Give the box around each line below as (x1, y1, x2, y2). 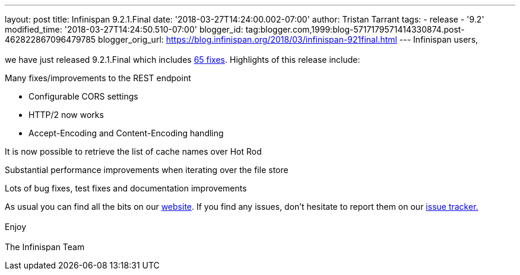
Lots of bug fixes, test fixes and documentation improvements (5, 183, 247, 193)
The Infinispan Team (5, 242, 85, 252)
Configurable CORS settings (28, 91, 138, 101)
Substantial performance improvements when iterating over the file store (5, 165, 288, 175)
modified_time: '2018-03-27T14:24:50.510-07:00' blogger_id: (5, 24, 243, 34)
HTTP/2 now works (28, 110, 104, 120)
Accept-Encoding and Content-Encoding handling (28, 128, 224, 138)
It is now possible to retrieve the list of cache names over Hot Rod (5, 146, 262, 156)
